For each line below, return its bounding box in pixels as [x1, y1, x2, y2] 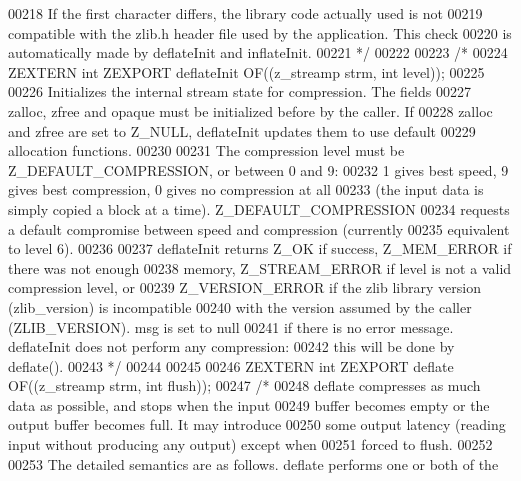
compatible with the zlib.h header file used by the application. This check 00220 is [8, 22, 512, 43]
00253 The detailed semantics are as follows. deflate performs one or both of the [8, 453, 499, 474]
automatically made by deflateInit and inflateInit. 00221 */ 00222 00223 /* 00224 [8, 42, 508, 63]
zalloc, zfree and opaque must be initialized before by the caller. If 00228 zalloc [8, 100, 493, 121]
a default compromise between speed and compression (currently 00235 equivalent [8, 218, 510, 239]
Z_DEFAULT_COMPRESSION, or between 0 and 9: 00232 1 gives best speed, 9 [8, 159, 509, 180]
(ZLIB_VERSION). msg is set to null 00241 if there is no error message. [8, 316, 454, 337]
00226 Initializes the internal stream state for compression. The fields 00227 [8, 81, 471, 102]
